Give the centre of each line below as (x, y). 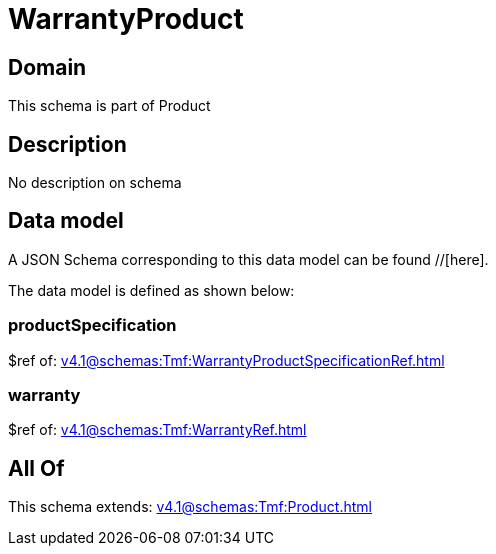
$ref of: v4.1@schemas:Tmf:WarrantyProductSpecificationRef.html (226, 360)
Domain (47, 67)
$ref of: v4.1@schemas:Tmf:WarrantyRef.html (157, 430)
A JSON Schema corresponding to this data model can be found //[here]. (248, 259)
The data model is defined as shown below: (151, 290)
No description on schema (95, 183)
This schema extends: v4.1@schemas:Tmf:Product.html (190, 507)
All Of (36, 468)
